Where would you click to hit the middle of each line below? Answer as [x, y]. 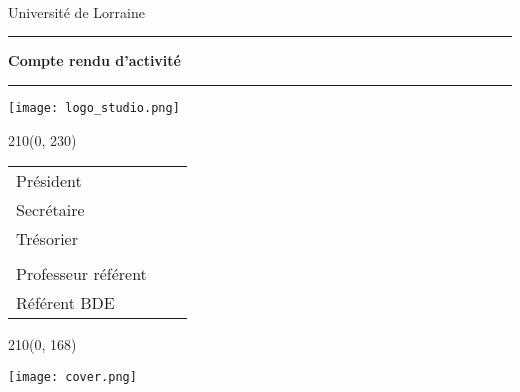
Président [49, 181]
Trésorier [47, 239]
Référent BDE [65, 303]
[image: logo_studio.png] [94, 107]
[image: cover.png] [72, 376]
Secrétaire [50, 210]
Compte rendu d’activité [94, 60]
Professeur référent [81, 274]
